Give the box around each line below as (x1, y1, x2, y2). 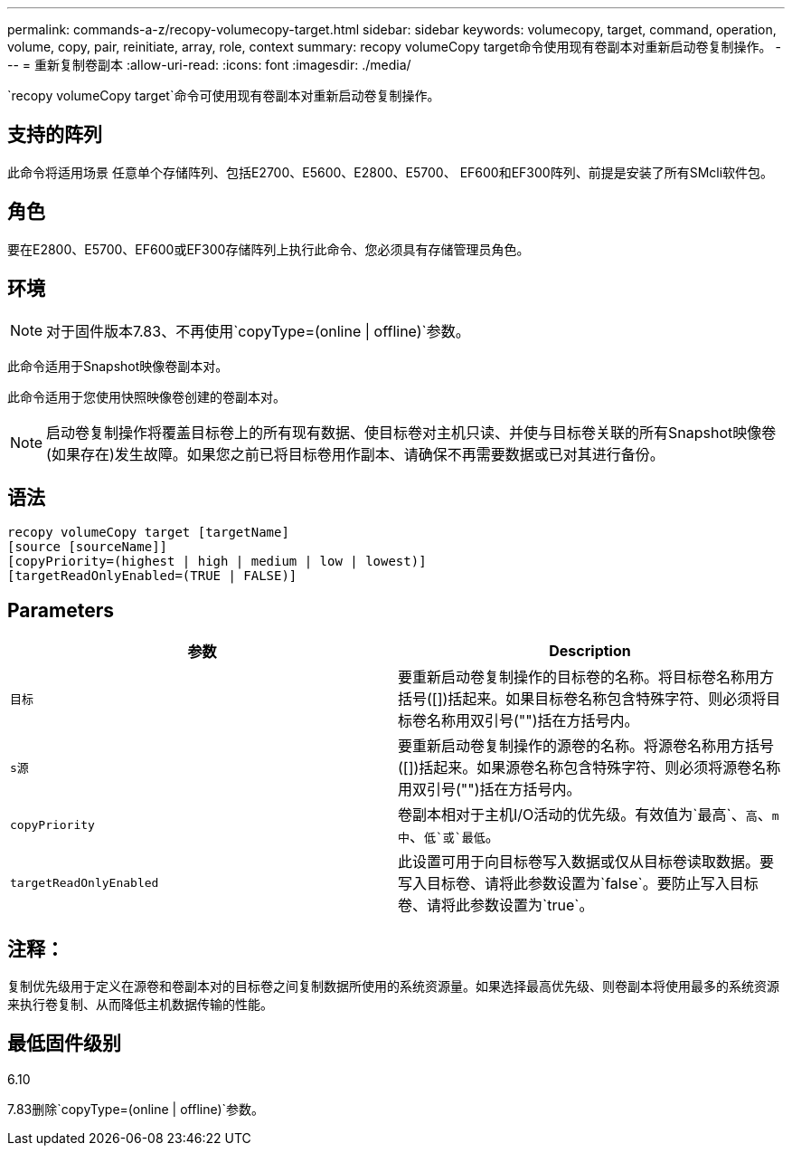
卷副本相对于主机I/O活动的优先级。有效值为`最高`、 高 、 (398, 805, 772, 824)
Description (549, 642, 631, 661)
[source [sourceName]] (7, 539, 168, 555)
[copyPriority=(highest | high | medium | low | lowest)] (7, 554, 427, 569)
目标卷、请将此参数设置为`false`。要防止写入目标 (427, 874, 759, 893)
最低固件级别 (7, 1032, 121, 1055)
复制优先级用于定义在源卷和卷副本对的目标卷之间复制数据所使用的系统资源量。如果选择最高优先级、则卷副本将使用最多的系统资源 (7, 978, 779, 995)
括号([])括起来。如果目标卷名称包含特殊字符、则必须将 (398, 690, 767, 709)
